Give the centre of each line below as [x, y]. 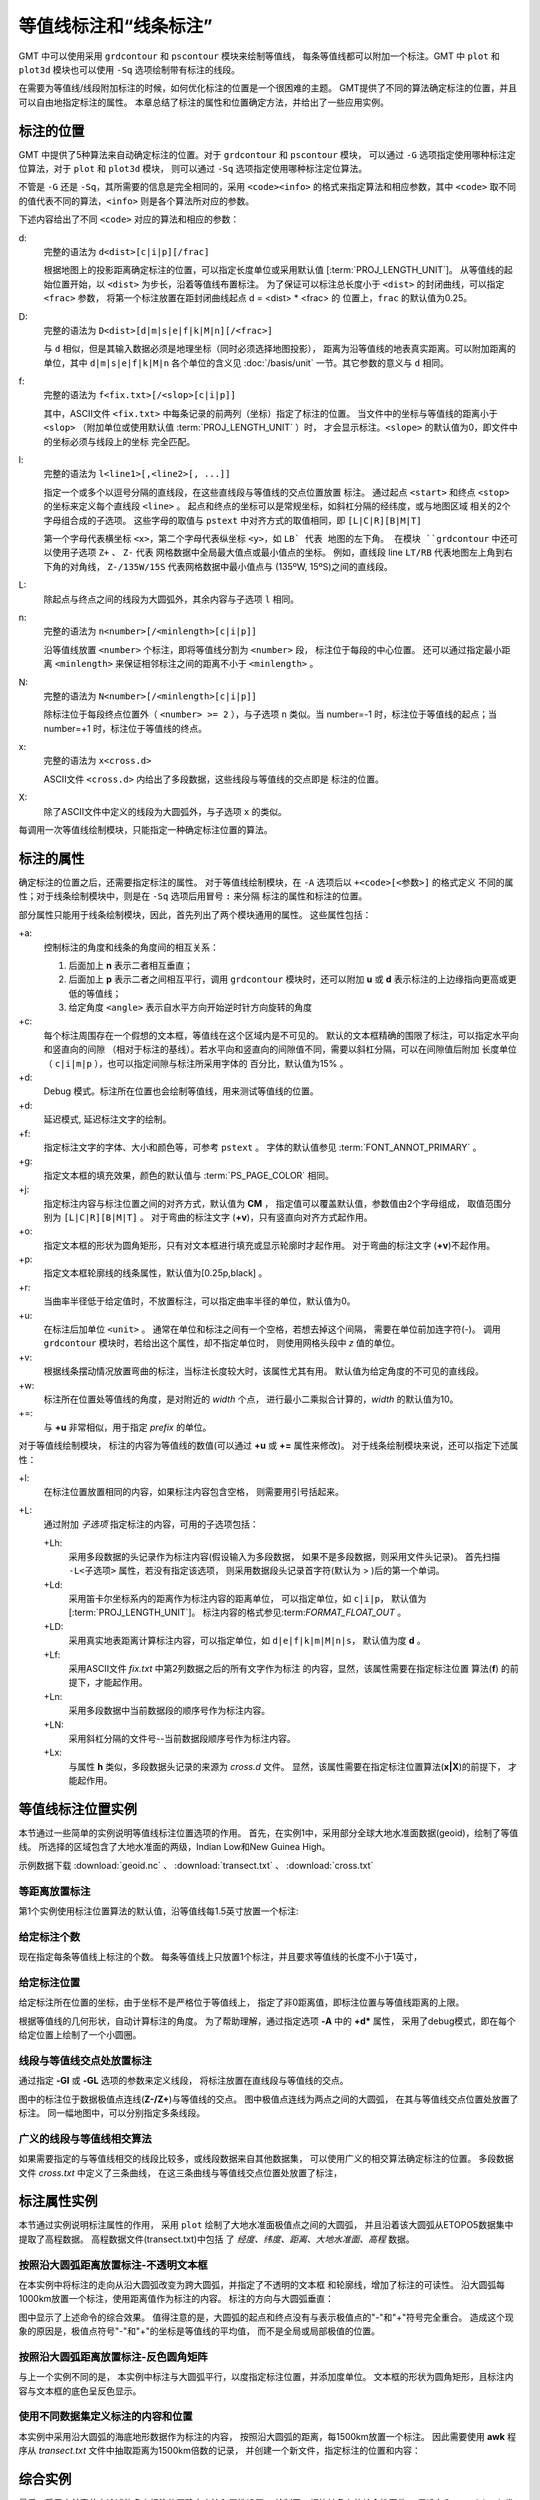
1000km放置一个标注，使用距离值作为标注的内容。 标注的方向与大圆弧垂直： [176, 2299]
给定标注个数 [49, 1937]
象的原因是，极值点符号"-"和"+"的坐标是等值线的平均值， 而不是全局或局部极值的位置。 [199, 2331]
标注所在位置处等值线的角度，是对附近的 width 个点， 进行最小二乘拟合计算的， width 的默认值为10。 [251, 1399]
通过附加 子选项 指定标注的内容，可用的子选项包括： [151, 1524]
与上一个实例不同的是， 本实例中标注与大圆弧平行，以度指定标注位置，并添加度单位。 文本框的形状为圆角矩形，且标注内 [266, 2377]
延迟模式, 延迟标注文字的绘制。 [107, 1119]
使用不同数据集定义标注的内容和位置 [106, 2417]
